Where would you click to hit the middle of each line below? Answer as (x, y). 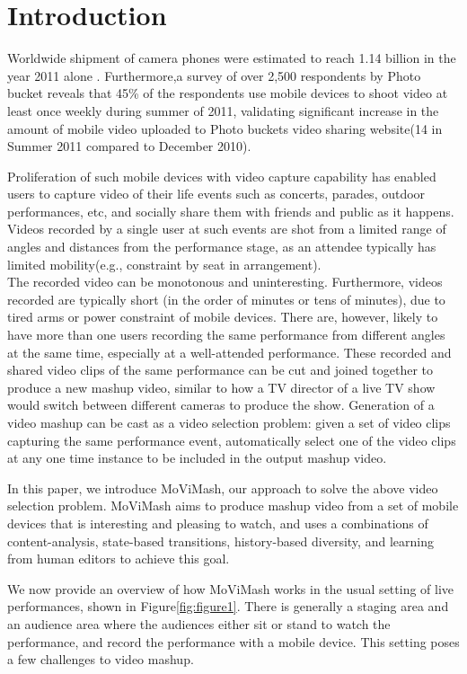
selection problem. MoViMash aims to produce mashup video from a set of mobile (233, 505)
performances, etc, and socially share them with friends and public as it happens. (231, 211)
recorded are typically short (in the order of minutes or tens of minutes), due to (226, 299)
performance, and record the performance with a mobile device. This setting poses (233, 641)
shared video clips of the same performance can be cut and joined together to (220, 370)
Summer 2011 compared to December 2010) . (129, 146)
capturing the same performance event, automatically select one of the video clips (232, 440)
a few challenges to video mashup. (101, 659)
